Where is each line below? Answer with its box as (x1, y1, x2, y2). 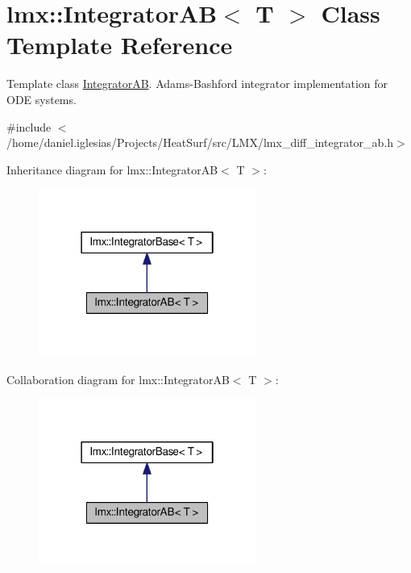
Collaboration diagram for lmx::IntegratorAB (6, 370, 230, 387)
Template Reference (6, 28, 233, 61)
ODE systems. (6, 90, 77, 107)
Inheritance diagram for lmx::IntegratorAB (6, 161, 218, 178)
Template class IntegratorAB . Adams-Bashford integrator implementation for (6, 75, 388, 92)
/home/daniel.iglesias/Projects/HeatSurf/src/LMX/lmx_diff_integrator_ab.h (6, 134, 394, 151)
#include (6, 118, 52, 135)
